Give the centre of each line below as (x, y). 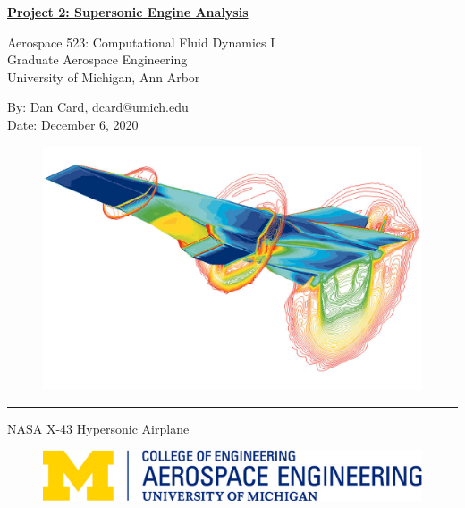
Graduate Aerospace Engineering (97, 59)
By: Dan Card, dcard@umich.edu (98, 107)
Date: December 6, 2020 (73, 124)
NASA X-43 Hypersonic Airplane (98, 428)
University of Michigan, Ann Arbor (104, 76)
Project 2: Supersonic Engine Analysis (128, 12)
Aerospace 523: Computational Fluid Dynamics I (141, 42)
